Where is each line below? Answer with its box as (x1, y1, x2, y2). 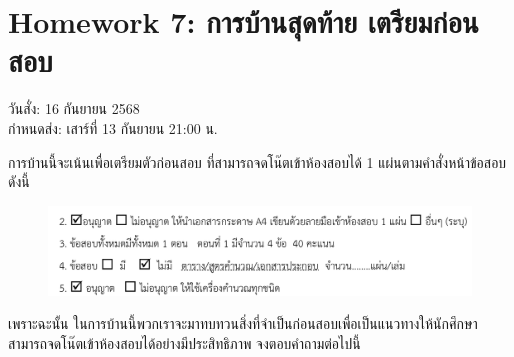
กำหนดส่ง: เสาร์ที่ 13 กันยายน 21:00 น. (8, 117, 218, 138)
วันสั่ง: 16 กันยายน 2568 (8, 98, 140, 119)
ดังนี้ (8, 171, 30, 192)
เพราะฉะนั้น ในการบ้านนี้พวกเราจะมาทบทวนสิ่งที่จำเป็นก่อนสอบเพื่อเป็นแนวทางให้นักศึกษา (8, 313, 478, 334)
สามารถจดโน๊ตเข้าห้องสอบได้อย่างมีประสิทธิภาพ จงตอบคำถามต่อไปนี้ (8, 332, 361, 353)
